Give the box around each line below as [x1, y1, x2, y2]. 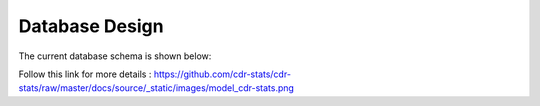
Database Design [18, 15, 164, 37]
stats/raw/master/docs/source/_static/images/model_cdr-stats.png [18, 82, 295, 94]
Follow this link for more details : [18, 68, 152, 80]
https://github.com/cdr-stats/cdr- [153, 68, 292, 80]
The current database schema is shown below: [18, 50, 212, 62]
